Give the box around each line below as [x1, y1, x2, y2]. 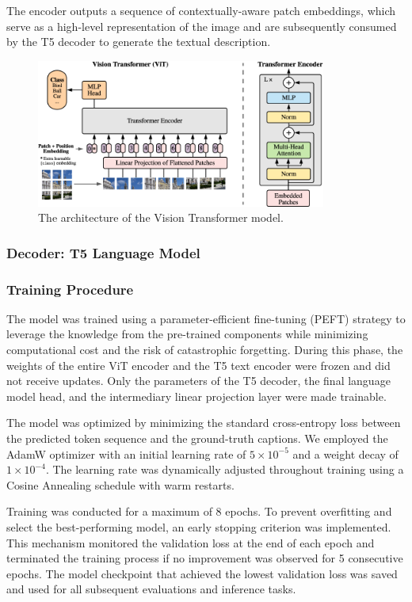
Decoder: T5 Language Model [6, 242, 200, 262]
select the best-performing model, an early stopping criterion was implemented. [6, 518, 391, 535]
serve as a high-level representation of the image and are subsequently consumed [6, 17, 397, 34]
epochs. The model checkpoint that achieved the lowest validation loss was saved [6, 565, 398, 581]
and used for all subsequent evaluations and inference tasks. [6, 581, 296, 597]
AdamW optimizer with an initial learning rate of [6, 445, 246, 462]
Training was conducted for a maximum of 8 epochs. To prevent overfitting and [6, 503, 392, 520]
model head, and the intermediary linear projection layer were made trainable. [6, 387, 387, 404]
